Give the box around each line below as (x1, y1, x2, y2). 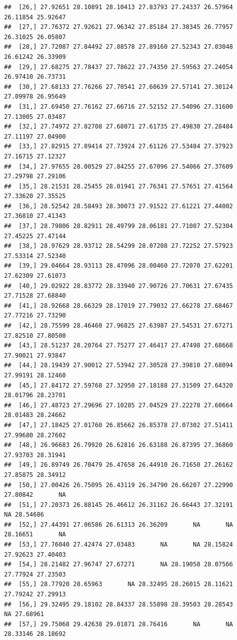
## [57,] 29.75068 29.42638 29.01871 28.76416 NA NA (4, 620, 233, 628)
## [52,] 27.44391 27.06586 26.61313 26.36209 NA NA (4, 521, 233, 528)
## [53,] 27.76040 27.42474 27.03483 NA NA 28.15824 (4, 541, 233, 549)
